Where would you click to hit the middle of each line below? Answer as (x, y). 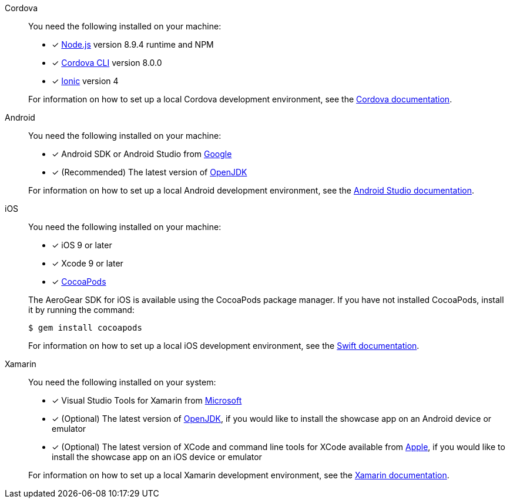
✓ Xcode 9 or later (88, 263)
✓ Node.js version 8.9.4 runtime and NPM (133, 44)
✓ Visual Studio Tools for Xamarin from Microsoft (147, 400)
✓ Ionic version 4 (85, 81)
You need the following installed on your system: (122, 382)
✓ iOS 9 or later (82, 245)
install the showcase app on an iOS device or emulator (157, 457)
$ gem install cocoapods (85, 328)
